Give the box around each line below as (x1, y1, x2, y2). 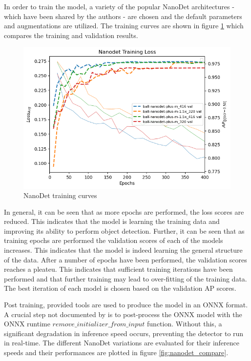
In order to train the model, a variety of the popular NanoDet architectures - (4, 1, 234, 11)
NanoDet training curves (23, 190, 97, 201)
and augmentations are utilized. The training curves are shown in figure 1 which (4, 20, 244, 31)
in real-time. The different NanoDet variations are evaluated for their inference (4, 338, 239, 348)
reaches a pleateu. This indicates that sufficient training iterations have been (4, 264, 233, 274)
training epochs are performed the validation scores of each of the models (4, 235, 223, 245)
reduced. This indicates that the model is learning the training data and (4, 216, 220, 226)
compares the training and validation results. (4, 30, 138, 40)
